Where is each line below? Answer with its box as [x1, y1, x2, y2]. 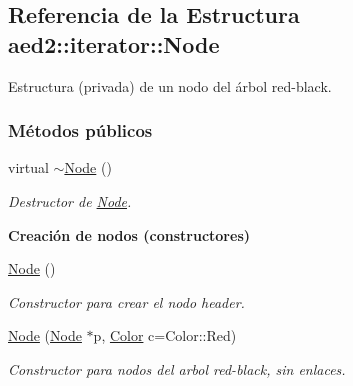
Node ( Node [8, 325, 82, 346]
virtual [8, 157, 49, 178]
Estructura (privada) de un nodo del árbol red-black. [8, 75, 332, 96]
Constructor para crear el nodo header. [8, 291, 245, 312]
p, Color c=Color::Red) [93, 325, 237, 346]
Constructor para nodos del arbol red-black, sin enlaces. [8, 358, 346, 379]
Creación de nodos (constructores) [8, 224, 250, 245]
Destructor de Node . [8, 191, 132, 211]
